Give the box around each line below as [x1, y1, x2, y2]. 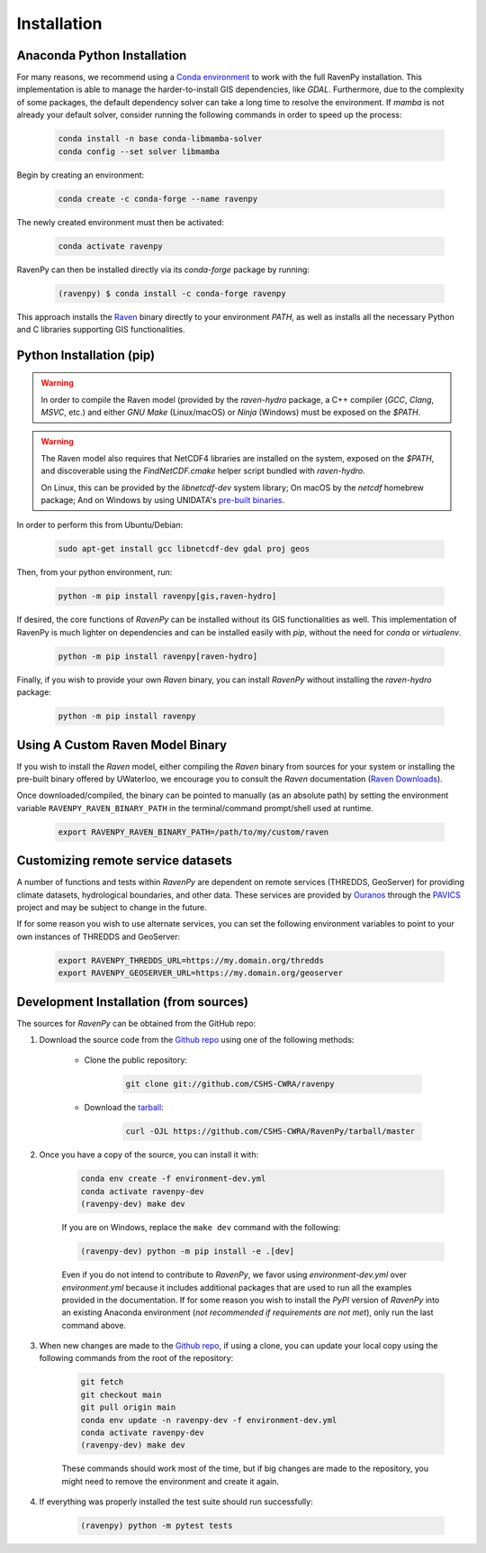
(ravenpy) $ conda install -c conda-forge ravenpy [58, 288, 287, 298]
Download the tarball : [84, 1102, 164, 1113]
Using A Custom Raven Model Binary [16, 737, 228, 753]
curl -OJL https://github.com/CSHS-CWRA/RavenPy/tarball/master [125, 1127, 416, 1137]
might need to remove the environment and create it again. [61, 1475, 279, 1486]
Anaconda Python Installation [16, 48, 187, 63]
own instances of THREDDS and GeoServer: [16, 931, 180, 942]
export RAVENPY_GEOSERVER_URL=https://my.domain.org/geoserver [58, 968, 344, 978]
